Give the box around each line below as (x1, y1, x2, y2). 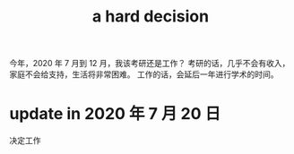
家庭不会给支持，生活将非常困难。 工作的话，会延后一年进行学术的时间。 (9, 69, 279, 80)
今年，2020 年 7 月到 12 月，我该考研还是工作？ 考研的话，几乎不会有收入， (9, 58, 290, 69)
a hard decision (92, 6, 209, 27)
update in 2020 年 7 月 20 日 (9, 104, 221, 124)
